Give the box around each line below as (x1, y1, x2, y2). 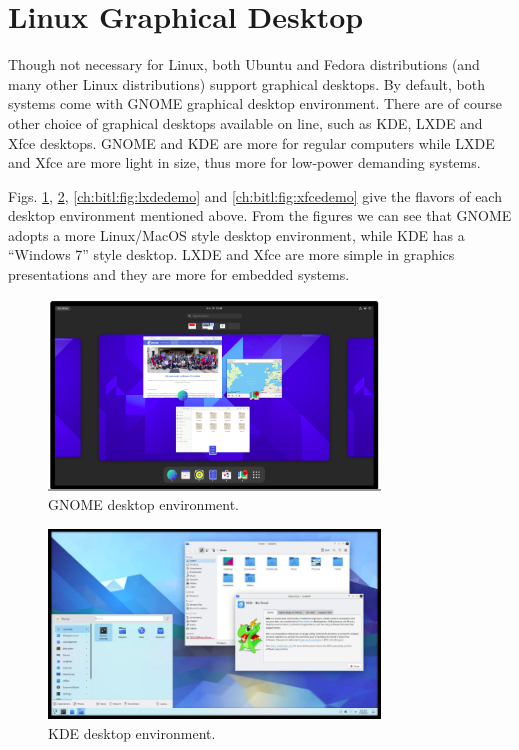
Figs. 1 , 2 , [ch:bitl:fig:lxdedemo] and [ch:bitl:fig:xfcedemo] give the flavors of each (8, 185, 502, 206)
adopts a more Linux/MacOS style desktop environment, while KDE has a (8, 224, 465, 245)
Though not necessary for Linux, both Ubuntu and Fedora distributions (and (8, 54, 480, 75)
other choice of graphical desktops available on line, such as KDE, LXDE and (8, 112, 483, 133)
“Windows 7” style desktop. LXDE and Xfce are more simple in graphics (8, 244, 455, 265)
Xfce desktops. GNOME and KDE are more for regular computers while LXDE (8, 132, 495, 153)
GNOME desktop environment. (48, 494, 239, 515)
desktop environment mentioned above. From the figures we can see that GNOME (8, 205, 512, 226)
